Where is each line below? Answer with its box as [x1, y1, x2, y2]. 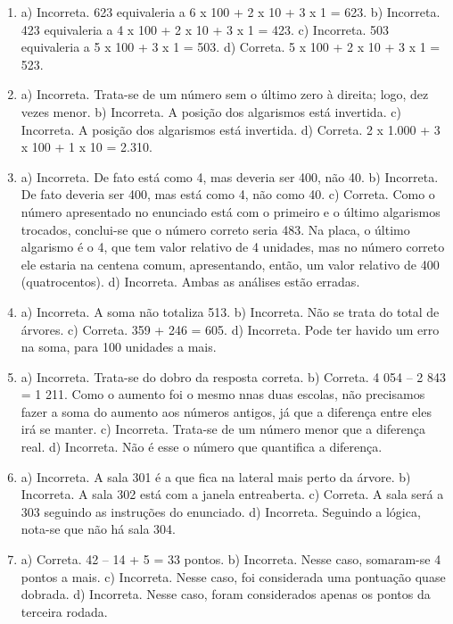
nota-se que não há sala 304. [21, 520, 176, 538]
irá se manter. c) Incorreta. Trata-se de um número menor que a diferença [21, 420, 425, 438]
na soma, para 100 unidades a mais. [21, 337, 217, 356]
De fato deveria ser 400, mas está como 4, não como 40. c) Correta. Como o [21, 185, 435, 204]
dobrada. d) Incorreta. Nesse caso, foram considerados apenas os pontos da [21, 585, 431, 603]
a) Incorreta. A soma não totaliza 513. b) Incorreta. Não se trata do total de [21, 302, 440, 320]
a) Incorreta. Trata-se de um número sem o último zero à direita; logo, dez [21, 85, 429, 104]
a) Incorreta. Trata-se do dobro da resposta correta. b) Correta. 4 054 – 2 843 [21, 367, 446, 386]
